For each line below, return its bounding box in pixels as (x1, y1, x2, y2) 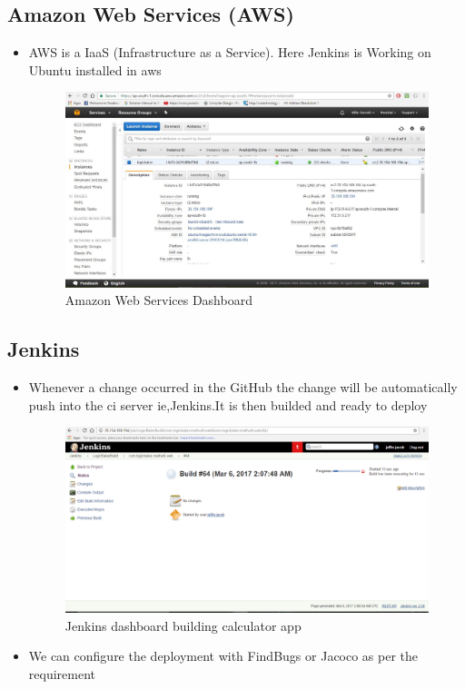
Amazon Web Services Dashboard (64, 290, 252, 310)
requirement (28, 664, 95, 683)
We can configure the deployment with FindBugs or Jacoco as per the (28, 646, 419, 665)
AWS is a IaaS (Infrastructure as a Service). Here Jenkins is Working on (28, 43, 431, 62)
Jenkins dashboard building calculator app (64, 615, 302, 635)
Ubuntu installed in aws (28, 60, 162, 79)
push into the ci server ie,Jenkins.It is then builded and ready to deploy (28, 395, 428, 414)
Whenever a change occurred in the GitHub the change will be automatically (28, 378, 458, 397)
